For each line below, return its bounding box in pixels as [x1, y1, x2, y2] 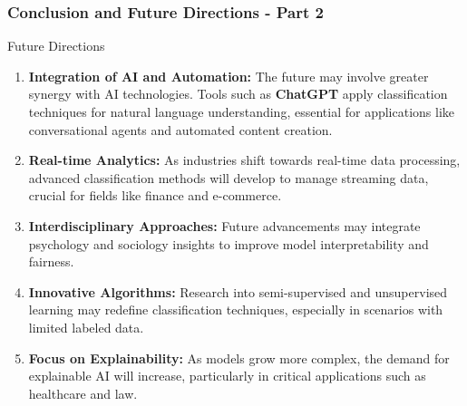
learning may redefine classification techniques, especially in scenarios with [28, 300, 443, 319]
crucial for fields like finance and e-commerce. [28, 186, 282, 205]
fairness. [28, 252, 74, 271]
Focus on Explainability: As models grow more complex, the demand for [28, 348, 450, 367]
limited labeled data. [28, 317, 144, 336]
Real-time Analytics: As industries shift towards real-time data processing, [28, 150, 461, 169]
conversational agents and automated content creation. [28, 120, 333, 139]
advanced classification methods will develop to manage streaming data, [28, 168, 429, 187]
